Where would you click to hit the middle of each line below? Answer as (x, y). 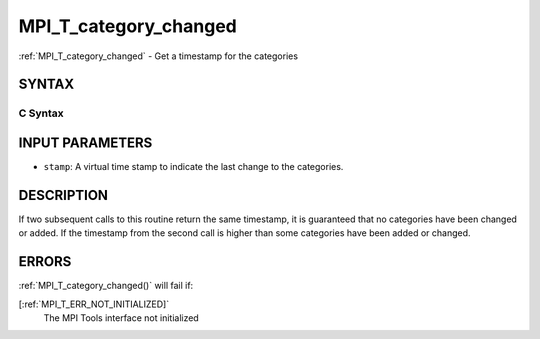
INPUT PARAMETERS (85, 142)
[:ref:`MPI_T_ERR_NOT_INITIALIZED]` (94, 304)
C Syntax (41, 113)
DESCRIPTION (63, 195)
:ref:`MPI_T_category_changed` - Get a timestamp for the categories (158, 56)
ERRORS (45, 261)
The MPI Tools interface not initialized (121, 318)
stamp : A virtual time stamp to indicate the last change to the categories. (193, 167)
